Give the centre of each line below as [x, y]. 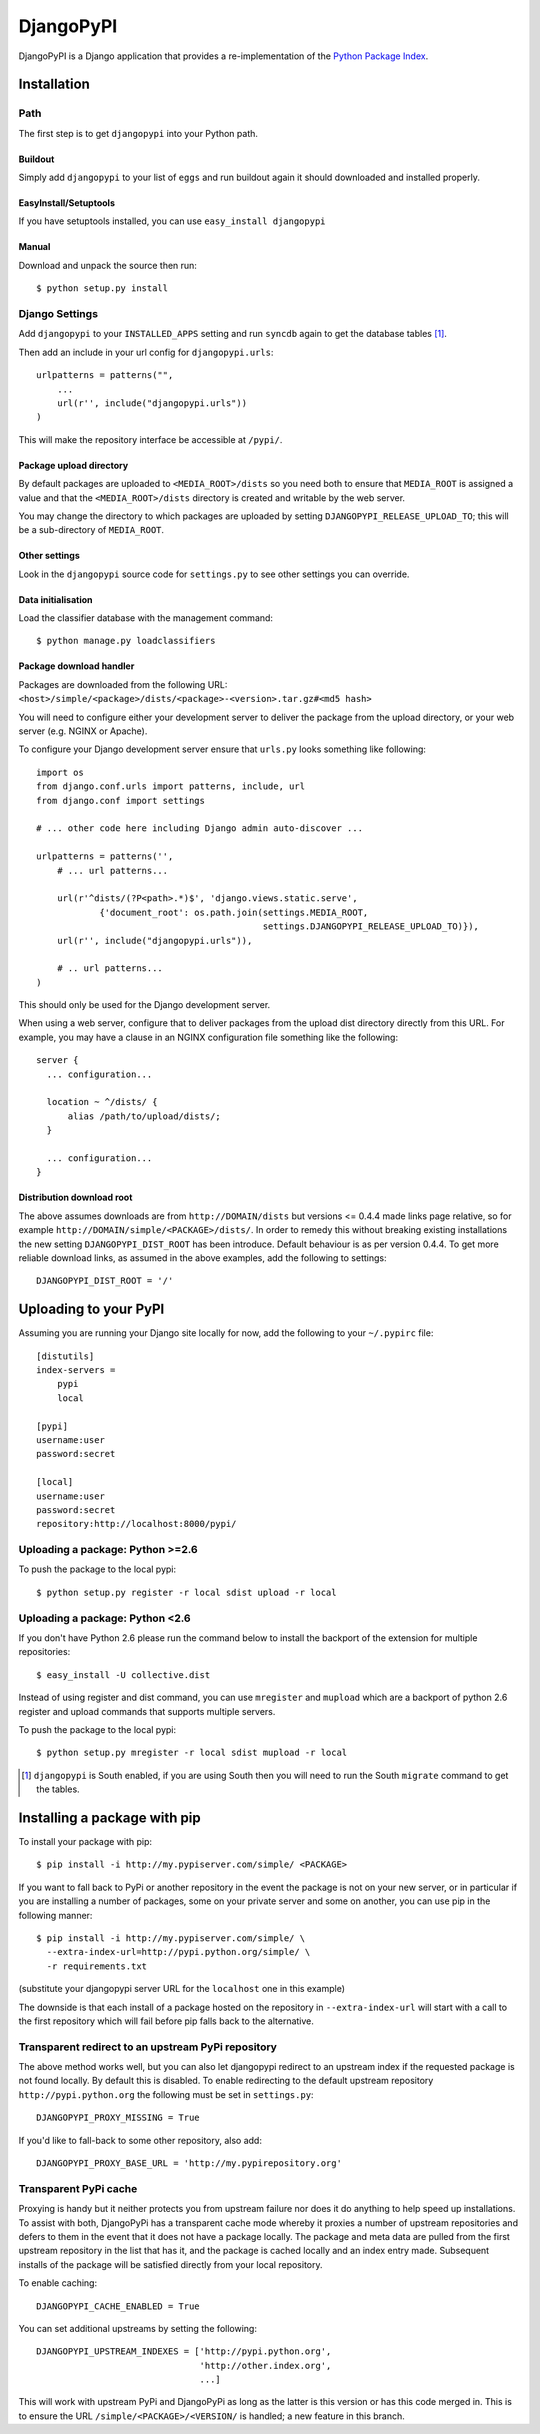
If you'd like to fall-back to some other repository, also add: [140, 2140]
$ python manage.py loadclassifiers [126, 641]
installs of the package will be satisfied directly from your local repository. [171, 2264]
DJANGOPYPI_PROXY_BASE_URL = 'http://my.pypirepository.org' [189, 2163]
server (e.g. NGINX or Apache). [83, 731]
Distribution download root [75, 1197]
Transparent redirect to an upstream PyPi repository [147, 2047]
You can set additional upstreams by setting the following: [137, 2328]
